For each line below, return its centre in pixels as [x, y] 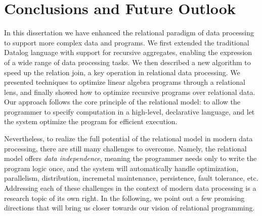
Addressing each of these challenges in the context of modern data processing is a [130, 188]
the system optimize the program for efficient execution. [91, 121]
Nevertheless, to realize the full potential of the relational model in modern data [128, 139]
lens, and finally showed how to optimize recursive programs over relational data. [130, 92]
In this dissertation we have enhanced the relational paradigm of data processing [129, 33]
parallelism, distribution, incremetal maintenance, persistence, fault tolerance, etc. [131, 178]
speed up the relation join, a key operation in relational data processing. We [122, 72]
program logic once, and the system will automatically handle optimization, [121, 168]
